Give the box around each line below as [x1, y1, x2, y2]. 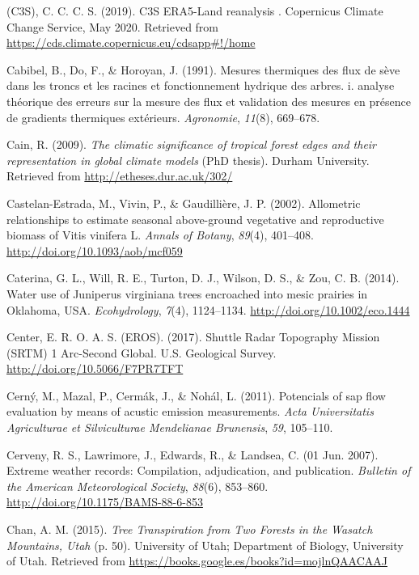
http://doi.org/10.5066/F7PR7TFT [6, 360, 184, 377]
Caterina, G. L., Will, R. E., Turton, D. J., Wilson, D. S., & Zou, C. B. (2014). [6, 269, 400, 286]
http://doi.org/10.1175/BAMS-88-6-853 [6, 493, 203, 510]
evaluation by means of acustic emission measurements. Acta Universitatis [6, 403, 374, 420]
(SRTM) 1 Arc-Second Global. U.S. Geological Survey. [6, 344, 277, 361]
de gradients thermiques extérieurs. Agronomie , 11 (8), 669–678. [6, 108, 320, 125]
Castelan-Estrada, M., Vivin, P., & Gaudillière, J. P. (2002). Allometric [6, 194, 361, 211]
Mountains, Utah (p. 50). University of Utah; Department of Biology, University [6, 536, 404, 553]
